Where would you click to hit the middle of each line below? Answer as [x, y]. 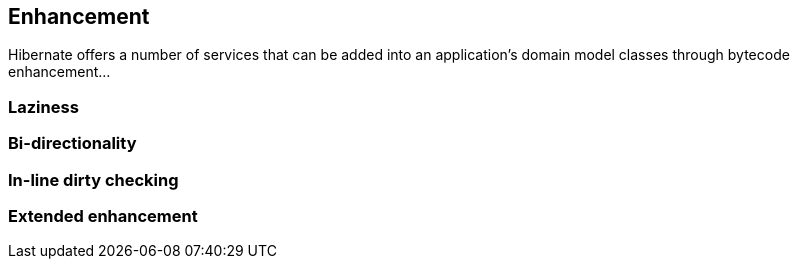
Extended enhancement [103, 215]
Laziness [43, 106]
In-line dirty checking [93, 179]
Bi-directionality [72, 143]
